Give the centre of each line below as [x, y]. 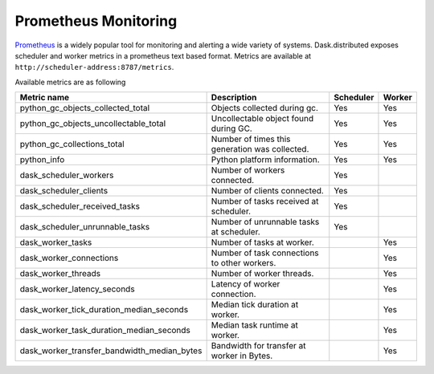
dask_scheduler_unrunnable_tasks [85, 227]
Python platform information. [266, 160]
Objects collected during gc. [265, 108]
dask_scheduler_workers [67, 175]
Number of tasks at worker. [263, 242]
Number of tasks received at [265, 201]
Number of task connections [265, 253]
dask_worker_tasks [56, 242]
